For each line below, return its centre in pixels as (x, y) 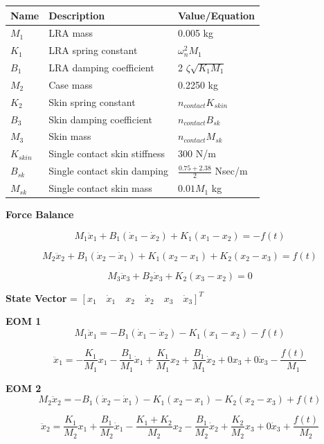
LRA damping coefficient (101, 68)
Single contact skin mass (100, 188)
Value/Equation (216, 15)
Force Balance (40, 214)
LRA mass (71, 33)
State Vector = (42, 298)
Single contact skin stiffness (107, 153)
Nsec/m (231, 171)
